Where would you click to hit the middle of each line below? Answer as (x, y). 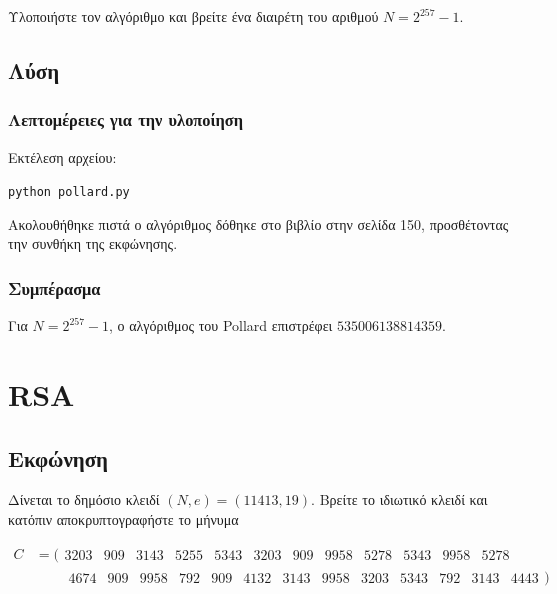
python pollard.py (69, 192)
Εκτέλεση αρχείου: (62, 156)
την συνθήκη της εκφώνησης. (93, 243)
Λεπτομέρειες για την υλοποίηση (126, 119)
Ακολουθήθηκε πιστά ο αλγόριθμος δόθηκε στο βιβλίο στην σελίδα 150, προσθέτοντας (258, 223)
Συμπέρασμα (54, 287)
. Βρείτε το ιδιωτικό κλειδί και (399, 499)
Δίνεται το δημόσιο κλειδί (84, 499)
